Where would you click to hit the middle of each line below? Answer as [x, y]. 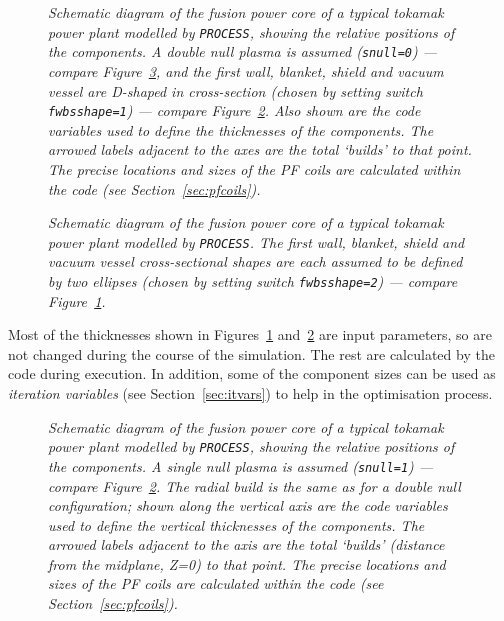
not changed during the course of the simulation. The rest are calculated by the [251, 353]
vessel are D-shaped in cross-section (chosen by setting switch [235, 90]
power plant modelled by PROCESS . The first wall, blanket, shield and [256, 241]
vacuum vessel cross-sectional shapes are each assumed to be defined [255, 261]
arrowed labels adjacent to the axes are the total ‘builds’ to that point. [260, 149]
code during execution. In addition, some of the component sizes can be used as [252, 373]
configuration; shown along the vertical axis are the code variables [248, 505]
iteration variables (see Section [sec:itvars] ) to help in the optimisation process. [250, 393]
